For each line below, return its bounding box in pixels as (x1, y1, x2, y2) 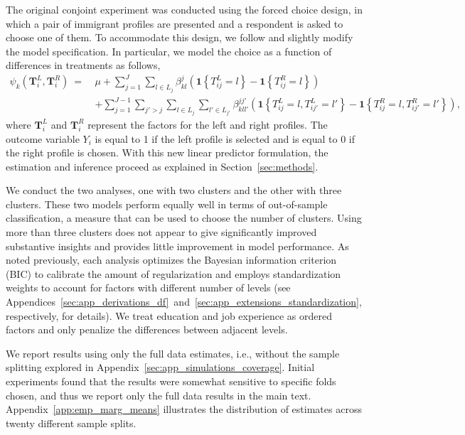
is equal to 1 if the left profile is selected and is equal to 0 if (95, 131, 355, 146)
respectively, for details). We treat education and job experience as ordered (6, 308, 332, 323)
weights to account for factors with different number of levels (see (6, 280, 291, 295)
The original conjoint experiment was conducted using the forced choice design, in (6, 2, 363, 16)
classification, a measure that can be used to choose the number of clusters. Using (6, 210, 362, 225)
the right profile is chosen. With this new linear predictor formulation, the (6, 145, 328, 160)
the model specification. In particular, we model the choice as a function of (6, 43, 332, 58)
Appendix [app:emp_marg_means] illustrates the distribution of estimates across (6, 402, 362, 417)
